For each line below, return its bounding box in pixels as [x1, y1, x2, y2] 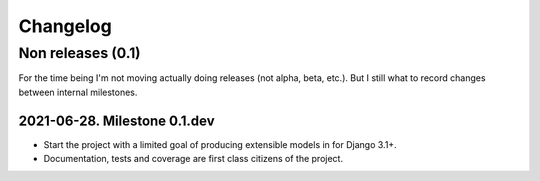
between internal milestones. [18, 86, 138, 98]
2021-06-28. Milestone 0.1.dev [18, 112, 215, 129]
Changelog [18, 15, 112, 37]
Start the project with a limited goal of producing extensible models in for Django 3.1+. [43, 138, 397, 150]
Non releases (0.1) [18, 44, 141, 62]
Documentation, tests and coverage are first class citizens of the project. [43, 153, 344, 165]
